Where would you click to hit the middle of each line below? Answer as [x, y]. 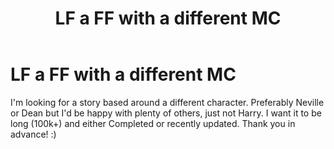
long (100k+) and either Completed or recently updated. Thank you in [153, 123]
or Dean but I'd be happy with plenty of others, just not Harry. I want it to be [166, 113]
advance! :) [33, 134]
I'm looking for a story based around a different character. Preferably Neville [167, 102]
